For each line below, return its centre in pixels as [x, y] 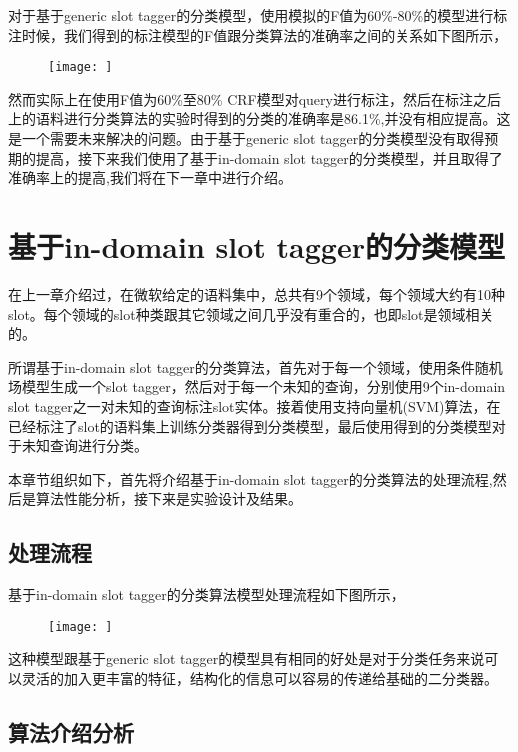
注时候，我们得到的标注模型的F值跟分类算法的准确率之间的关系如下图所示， [258, 34]
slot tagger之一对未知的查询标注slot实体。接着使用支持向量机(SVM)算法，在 [254, 405]
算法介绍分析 [71, 731]
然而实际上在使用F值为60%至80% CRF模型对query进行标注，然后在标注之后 [254, 98]
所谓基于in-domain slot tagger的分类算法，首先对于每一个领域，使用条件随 [248, 366]
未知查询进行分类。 [84, 445]
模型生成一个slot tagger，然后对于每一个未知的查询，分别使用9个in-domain [263, 386]
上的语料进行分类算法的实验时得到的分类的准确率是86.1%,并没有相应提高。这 [259, 118]
